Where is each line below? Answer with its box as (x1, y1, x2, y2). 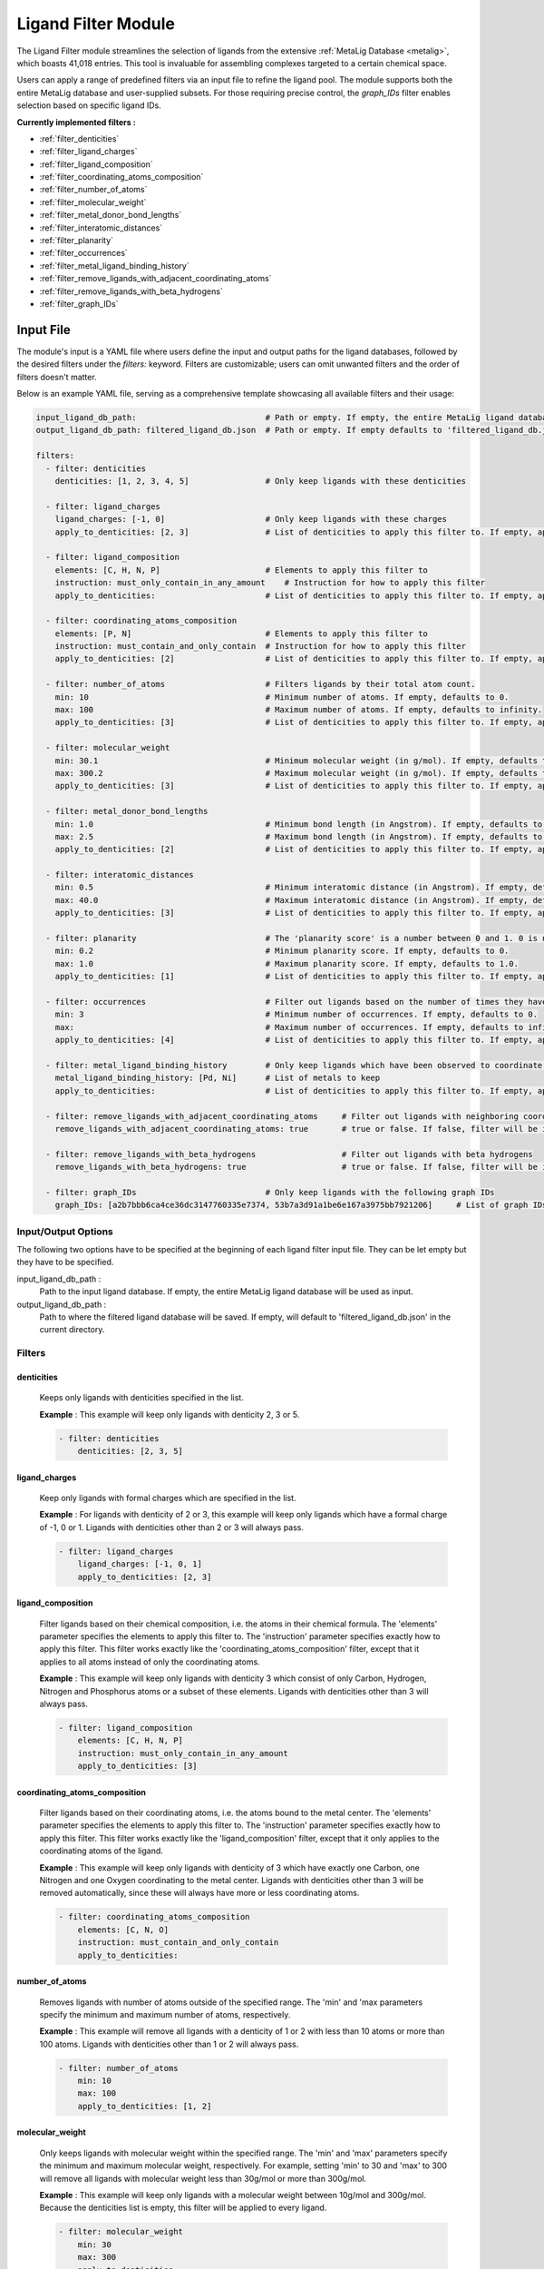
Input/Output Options (16, 1225, 113, 1238)
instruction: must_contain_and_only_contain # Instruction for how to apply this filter (54, 641, 467, 652)
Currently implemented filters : (16, 116, 136, 127)
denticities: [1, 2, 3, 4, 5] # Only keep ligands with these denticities (54, 476, 467, 486)
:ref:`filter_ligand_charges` (39, 146, 138, 157)
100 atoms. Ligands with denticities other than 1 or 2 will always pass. (39, 2038, 299, 2049)
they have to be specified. (16, 1257, 114, 1268)
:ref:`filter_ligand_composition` (39, 159, 153, 170)
